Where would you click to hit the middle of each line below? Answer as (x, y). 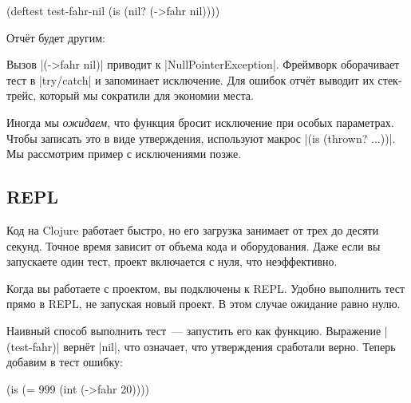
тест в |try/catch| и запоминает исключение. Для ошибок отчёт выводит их (190, 79)
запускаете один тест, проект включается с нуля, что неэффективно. (172, 261)
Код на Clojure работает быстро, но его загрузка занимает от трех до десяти (193, 229)
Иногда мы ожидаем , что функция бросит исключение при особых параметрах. (200, 122)
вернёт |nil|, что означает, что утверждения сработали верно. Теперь (229, 346)
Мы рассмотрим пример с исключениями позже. (124, 154)
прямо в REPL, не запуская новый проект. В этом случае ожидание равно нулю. (204, 304)
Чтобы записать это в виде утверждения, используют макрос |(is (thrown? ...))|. (201, 138)
